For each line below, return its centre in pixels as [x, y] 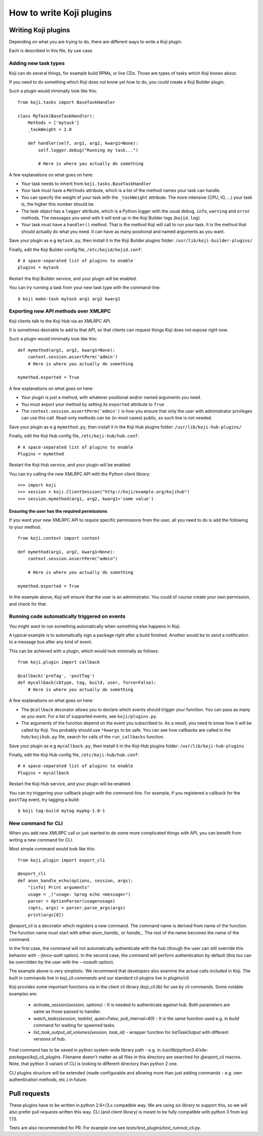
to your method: [25, 527]
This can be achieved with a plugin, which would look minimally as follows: [84, 651]
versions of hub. [50, 1039]
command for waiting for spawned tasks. [75, 1025]
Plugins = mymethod [41, 454]
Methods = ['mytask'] [54, 123]
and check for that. [28, 604]
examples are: [23, 993]
